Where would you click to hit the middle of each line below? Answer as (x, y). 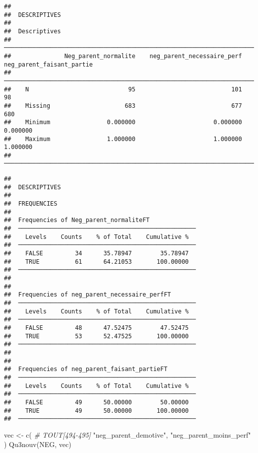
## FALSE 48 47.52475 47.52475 (97, 328)
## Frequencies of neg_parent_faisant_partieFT (86, 369)
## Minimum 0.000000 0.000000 (123, 122)
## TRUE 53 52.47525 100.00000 (97, 336)
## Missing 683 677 (123, 106)
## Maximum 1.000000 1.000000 (123, 139)
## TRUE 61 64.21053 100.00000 (97, 262)
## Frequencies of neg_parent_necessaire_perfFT (88, 295)
